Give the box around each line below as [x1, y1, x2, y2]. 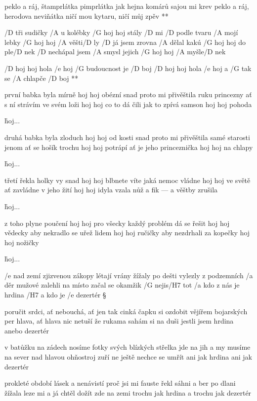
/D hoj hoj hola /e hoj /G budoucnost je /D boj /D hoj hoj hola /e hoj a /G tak [4, 63, 252, 73]
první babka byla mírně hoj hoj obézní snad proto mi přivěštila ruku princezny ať [4, 89, 252, 100]
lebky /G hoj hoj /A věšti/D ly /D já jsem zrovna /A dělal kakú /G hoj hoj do [4, 36, 246, 47]
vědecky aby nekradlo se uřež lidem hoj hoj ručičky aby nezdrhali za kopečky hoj [4, 227, 250, 238]
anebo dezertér [4, 325, 49, 335]
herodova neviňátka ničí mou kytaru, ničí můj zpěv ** [4, 10, 169, 21]
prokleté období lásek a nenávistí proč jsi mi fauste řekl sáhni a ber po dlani [4, 378, 236, 388]
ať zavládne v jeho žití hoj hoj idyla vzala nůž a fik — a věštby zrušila [4, 184, 218, 195]
